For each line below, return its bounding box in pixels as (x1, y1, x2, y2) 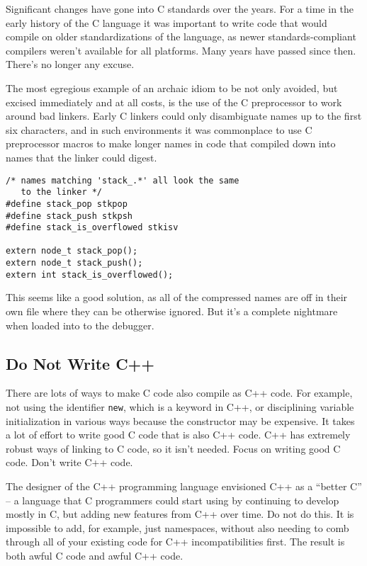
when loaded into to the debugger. (6, 317, 154, 332)
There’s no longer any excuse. (6, 57, 135, 72)
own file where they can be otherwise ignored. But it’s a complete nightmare (6, 304, 338, 319)
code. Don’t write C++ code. (6, 455, 133, 470)
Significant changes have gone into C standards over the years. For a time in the (6, 1, 354, 16)
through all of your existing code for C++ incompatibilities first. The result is (6, 534, 345, 549)
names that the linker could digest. (6, 149, 157, 164)
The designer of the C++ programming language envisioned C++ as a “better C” (6, 479, 362, 494)
